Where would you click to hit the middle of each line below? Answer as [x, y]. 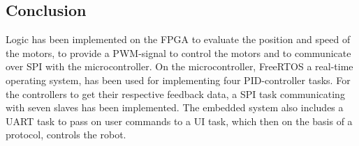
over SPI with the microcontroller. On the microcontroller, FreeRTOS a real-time [179, 66]
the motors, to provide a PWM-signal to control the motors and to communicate [178, 52]
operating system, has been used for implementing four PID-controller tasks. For [178, 80]
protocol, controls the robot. [66, 135]
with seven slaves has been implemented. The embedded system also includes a [175, 107]
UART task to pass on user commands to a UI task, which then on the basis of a [179, 121]
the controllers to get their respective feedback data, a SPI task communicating [175, 94]
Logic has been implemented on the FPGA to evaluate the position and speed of [178, 39]
